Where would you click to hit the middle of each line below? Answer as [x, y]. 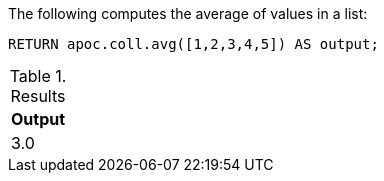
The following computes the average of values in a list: [188, 13]
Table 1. [38, 76]
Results [38, 96]
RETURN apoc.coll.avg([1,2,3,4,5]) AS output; [193, 44]
